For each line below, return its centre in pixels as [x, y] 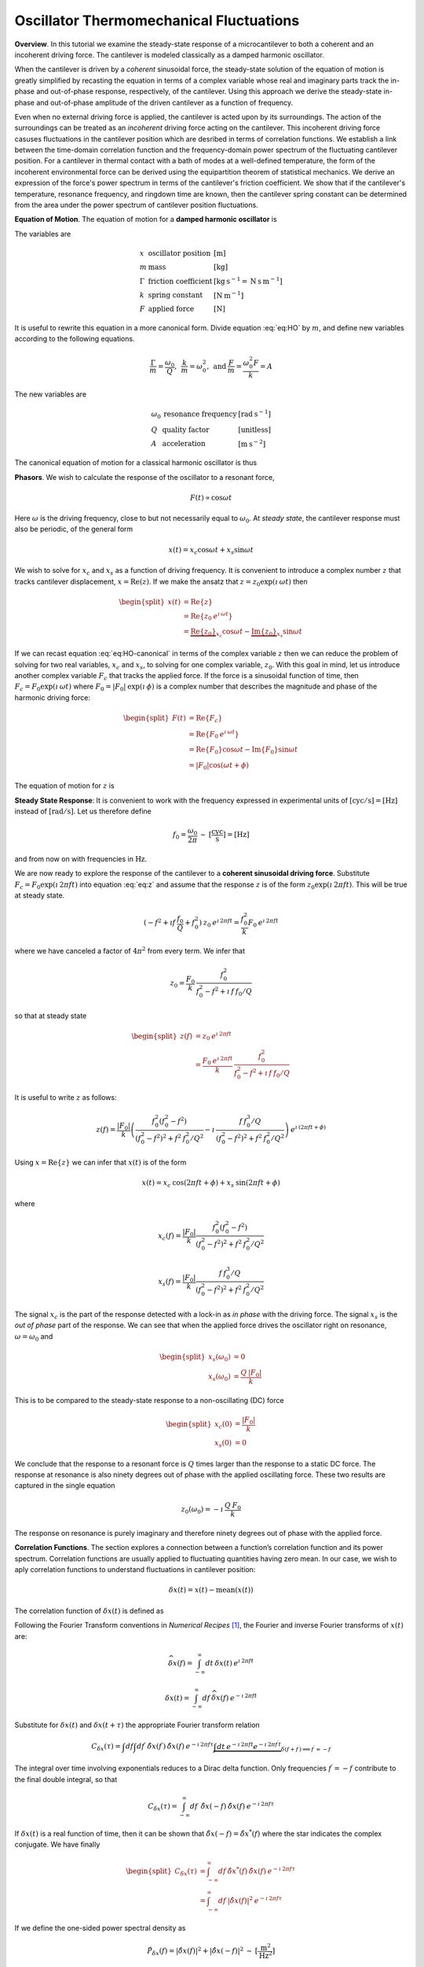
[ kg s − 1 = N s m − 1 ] [248, 280]
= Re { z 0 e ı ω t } [208, 616]
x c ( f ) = [170, 1237]
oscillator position [179, 253]
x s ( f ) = [170, 1282]
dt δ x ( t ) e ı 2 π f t [230, 1662]
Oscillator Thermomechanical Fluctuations [157, 20]
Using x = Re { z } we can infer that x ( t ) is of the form [101, 1162]
